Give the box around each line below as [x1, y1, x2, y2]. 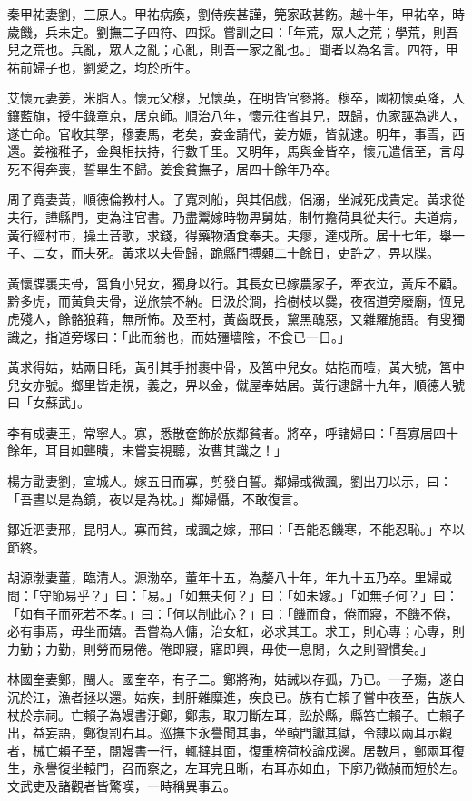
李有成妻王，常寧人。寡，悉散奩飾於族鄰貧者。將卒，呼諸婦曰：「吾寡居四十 [7, 423, 458, 442]
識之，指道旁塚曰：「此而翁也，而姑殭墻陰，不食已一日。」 [7, 327, 350, 346]
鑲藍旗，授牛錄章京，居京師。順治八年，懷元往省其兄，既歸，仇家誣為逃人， [7, 105, 465, 124]
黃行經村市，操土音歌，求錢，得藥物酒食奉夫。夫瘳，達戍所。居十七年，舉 [7, 225, 452, 244]
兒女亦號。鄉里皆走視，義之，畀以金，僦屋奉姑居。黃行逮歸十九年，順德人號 [7, 375, 465, 394]
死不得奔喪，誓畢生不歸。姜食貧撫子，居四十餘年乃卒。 [7, 159, 338, 178]
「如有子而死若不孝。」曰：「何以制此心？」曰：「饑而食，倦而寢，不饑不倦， [7, 603, 458, 622]
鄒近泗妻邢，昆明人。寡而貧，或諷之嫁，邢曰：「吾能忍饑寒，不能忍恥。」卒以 [7, 520, 465, 539]
